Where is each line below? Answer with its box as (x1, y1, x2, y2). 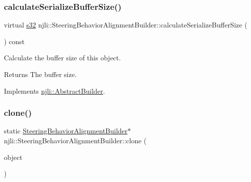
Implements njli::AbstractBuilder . (4, 85, 105, 96)
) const (4, 36, 25, 46)
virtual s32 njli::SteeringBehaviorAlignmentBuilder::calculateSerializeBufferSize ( (4, 20, 248, 30)
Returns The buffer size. (4, 69, 77, 79)
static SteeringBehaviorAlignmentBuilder (4, 126, 128, 136)
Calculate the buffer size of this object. (4, 52, 121, 63)
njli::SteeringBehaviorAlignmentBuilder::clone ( (4, 135, 147, 145)
